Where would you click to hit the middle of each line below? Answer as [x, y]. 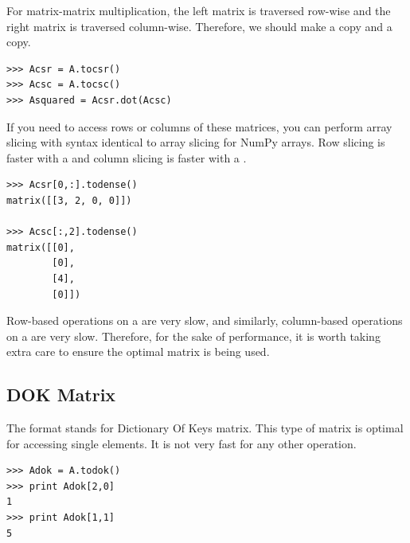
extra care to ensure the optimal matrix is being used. [138, 352]
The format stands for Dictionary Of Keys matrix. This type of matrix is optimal [205, 428]
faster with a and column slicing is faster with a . [127, 157]
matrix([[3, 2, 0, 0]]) [69, 200]
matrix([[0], [41, 247]
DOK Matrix [61, 395]
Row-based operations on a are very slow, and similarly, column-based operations [205, 320]
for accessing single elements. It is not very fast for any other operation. [182, 443]
